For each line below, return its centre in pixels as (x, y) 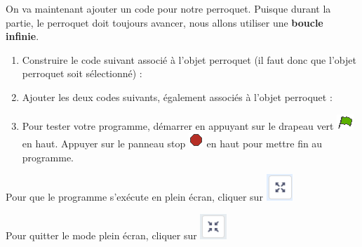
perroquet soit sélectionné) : (82, 73)
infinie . (22, 36)
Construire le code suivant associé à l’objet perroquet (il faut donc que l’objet (189, 59)
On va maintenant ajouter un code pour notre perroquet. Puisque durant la (168, 8)
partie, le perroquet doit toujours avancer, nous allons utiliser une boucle (165, 22)
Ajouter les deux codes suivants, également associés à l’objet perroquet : (177, 96)
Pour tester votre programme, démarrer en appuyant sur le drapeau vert (178, 125)
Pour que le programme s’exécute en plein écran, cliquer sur (134, 197)
